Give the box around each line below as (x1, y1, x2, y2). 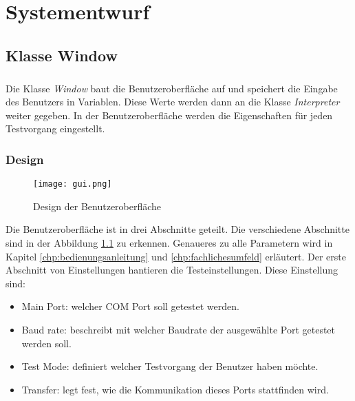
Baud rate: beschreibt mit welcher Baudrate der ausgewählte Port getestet (21, 322, 336, 336)
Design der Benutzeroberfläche (33, 198, 162, 213)
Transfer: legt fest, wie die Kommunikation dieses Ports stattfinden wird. (21, 382, 329, 396)
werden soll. (21, 336, 72, 350)
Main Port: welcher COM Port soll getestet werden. (21, 299, 239, 313)
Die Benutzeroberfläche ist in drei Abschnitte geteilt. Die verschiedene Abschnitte (6, 222, 349, 236)
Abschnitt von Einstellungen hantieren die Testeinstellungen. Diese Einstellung (6, 263, 338, 277)
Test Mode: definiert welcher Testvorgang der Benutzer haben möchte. (21, 359, 319, 373)
